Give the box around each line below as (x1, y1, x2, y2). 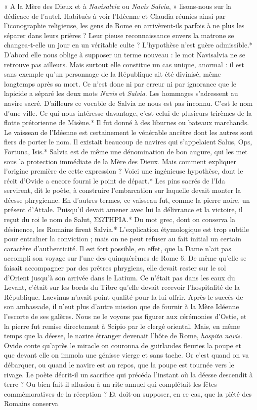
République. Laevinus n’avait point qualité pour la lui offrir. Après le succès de (4, 291, 243, 302)
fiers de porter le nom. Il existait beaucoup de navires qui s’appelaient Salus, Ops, (4, 137, 252, 147)
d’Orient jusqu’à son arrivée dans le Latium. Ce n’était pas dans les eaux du (4, 272, 235, 282)
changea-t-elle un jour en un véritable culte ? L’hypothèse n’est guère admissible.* (4, 40, 253, 50)
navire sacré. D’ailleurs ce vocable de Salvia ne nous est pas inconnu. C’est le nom (4, 97, 253, 108)
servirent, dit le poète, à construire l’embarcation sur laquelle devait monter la (4, 185, 241, 195)
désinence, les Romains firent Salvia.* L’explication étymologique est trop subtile (4, 224, 249, 234)
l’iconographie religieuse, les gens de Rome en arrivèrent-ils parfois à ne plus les (4, 20, 245, 31)
